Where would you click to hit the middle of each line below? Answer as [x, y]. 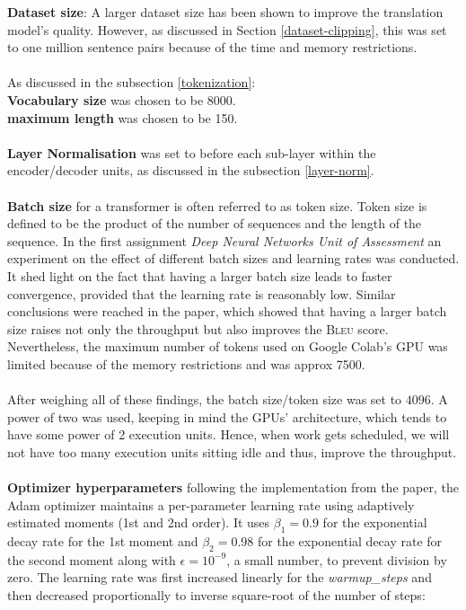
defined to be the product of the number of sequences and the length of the [215, 223]
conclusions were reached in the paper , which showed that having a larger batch [227, 311]
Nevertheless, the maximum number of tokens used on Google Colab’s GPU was [228, 346]
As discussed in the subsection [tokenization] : [132, 82]
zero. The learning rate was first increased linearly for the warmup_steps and [220, 577]
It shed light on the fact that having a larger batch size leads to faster [200, 275]
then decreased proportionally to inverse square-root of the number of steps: [216, 595]
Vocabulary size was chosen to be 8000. [122, 99]
